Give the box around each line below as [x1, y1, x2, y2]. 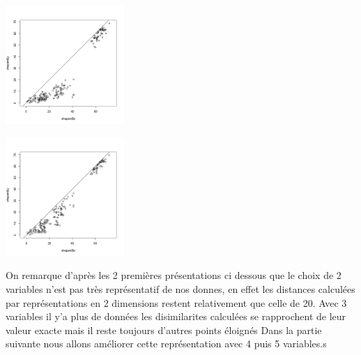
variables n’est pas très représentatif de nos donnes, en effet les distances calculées [6, 281, 355, 296]
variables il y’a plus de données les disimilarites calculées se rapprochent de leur [6, 309, 346, 324]
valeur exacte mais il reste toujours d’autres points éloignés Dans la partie [6, 322, 322, 337]
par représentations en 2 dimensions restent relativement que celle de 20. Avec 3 [6, 295, 347, 310]
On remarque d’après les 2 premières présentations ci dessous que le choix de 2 [6, 268, 341, 282]
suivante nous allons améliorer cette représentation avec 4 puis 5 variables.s [6, 336, 327, 351]
